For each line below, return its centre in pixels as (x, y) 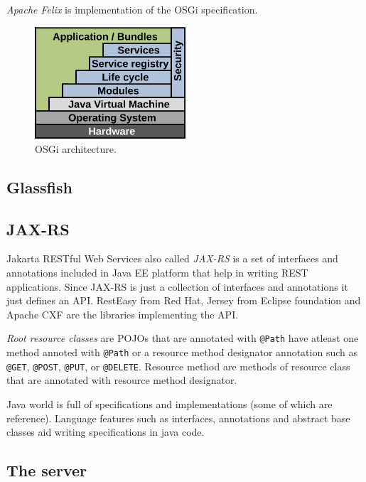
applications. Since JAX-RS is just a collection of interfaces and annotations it (177, 286)
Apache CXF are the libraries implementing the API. (123, 314)
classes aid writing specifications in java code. (106, 432)
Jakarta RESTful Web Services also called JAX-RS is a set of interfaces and (172, 258)
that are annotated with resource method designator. (122, 380)
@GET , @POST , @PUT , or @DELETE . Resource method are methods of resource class (178, 366)
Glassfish (39, 187)
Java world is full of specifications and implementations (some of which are (169, 403)
